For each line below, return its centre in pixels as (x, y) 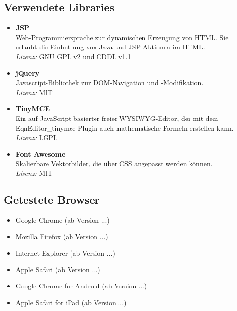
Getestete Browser (52, 199)
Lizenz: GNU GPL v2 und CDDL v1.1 (73, 56)
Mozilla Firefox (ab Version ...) (62, 236)
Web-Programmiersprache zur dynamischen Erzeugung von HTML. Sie (122, 37)
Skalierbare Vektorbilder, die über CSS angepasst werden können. (114, 163)
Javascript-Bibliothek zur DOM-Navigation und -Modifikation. (109, 83)
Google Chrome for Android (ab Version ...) (81, 286)
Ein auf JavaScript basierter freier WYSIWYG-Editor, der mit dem (117, 118)
